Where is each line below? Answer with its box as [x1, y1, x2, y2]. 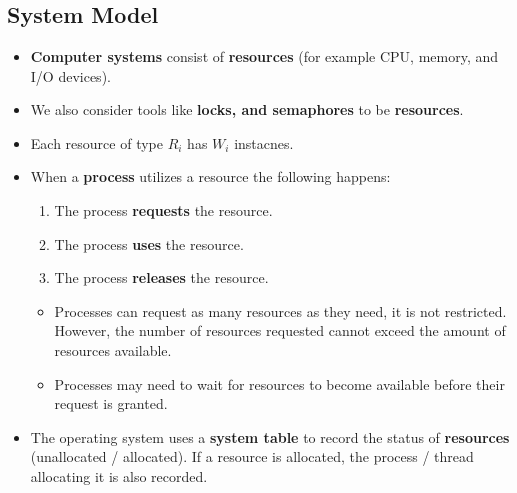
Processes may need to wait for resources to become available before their [54, 373, 505, 394]
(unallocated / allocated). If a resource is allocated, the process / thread [30, 446, 474, 467]
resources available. [54, 339, 172, 360]
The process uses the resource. [54, 233, 244, 254]
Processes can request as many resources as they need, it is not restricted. [54, 300, 507, 321]
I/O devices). [30, 65, 111, 86]
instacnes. [234, 132, 294, 153]
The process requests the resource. [54, 199, 273, 220]
